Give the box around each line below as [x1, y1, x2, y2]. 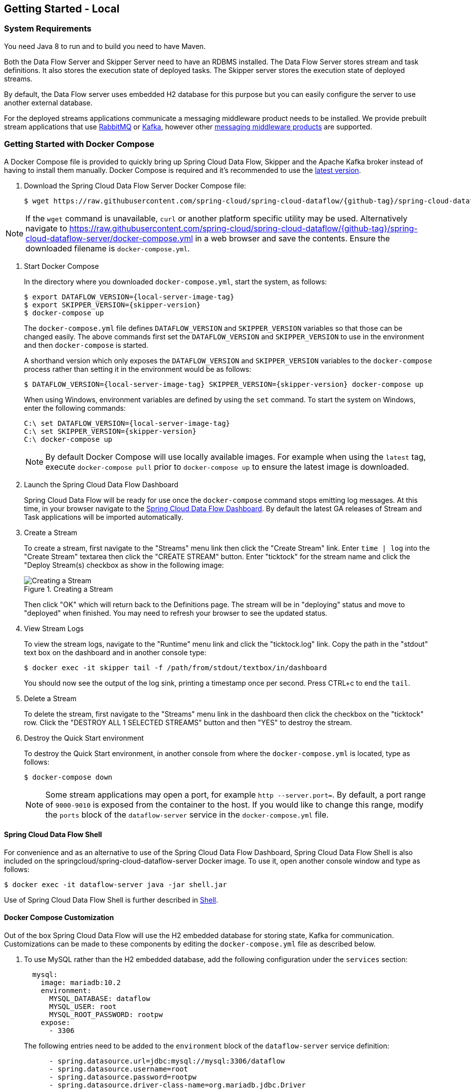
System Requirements [4, 23, 92, 34]
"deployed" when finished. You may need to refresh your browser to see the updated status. [24, 608, 327, 617]
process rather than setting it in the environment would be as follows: [24, 364, 251, 373]
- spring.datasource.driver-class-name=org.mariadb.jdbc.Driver [49, 1081, 306, 1089]
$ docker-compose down [24, 773, 113, 781]
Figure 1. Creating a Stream [24, 584, 113, 593]
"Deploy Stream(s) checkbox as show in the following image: [24, 560, 224, 569]
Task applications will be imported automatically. [24, 512, 184, 521]
